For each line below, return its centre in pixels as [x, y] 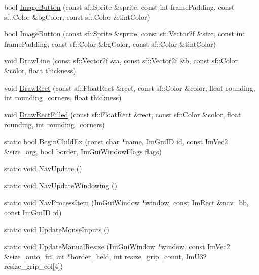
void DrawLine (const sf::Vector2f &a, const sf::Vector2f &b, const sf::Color [121, 61]
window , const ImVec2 [195, 246]
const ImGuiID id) [33, 212]
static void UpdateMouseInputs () [57, 229]
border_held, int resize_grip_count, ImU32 [139, 256]
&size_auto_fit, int [34, 256]
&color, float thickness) [40, 70]
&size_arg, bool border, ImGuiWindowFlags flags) [83, 151]
